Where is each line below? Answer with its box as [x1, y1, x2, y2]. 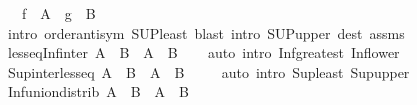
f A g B [21, 3, 96, 23]
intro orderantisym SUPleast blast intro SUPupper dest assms [7, 22, 405, 43]
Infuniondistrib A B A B [7, 81, 189, 102]
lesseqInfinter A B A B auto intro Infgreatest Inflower [7, 42, 400, 63]
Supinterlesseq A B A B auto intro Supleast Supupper [7, 61, 410, 82]
